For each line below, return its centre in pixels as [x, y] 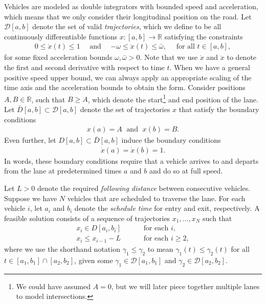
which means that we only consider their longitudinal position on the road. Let [128, 16]
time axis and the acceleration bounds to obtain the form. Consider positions [125, 87]
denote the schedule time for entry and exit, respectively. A [167, 208]
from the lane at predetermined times [63, 171]
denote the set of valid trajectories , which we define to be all [127, 26]
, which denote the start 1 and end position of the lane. [173, 98]
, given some [94, 260]
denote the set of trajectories [125, 109]
